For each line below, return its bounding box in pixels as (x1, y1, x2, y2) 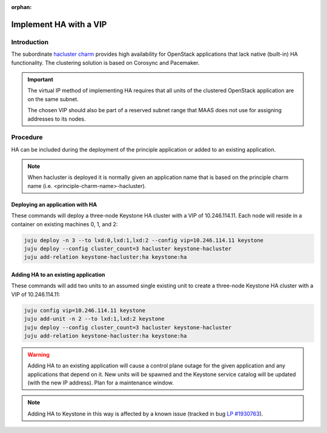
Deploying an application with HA (11, 201, 97, 208)
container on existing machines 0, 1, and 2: (11, 220, 118, 227)
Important (27, 76, 54, 83)
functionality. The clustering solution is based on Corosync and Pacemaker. (11, 59, 200, 66)
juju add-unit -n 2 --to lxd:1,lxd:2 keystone (24, 315, 165, 323)
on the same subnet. (27, 95, 79, 102)
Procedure (11, 133, 43, 142)
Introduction (11, 38, 48, 46)
